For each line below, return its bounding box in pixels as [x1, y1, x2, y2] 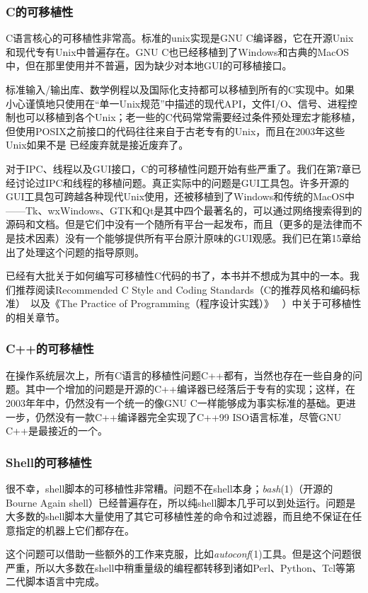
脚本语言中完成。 [25, 574, 105, 589]
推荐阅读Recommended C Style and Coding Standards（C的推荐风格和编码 [15, 282, 350, 296]
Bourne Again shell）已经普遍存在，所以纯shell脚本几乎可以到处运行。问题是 [6, 495, 356, 509]
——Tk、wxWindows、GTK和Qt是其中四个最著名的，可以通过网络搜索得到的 [6, 202, 362, 217]
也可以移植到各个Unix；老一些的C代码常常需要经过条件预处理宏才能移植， [15, 110, 361, 125]
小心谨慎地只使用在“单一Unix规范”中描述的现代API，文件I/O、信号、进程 [6, 96, 347, 110]
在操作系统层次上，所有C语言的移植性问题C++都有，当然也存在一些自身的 [6, 367, 352, 382]
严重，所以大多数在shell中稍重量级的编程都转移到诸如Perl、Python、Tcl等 [6, 560, 346, 575]
